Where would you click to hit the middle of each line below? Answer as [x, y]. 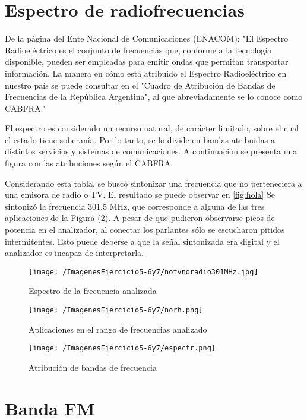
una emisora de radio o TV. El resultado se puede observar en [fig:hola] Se [140, 195]
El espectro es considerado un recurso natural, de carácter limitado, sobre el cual [152, 128]
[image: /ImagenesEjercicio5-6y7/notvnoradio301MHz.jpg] [143, 272]
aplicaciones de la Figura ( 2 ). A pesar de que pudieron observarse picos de [140, 218]
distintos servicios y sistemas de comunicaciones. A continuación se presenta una [151, 151]
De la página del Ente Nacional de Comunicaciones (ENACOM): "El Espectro [147, 38]
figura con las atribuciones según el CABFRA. [89, 163]
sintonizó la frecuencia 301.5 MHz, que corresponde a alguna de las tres [135, 206]
